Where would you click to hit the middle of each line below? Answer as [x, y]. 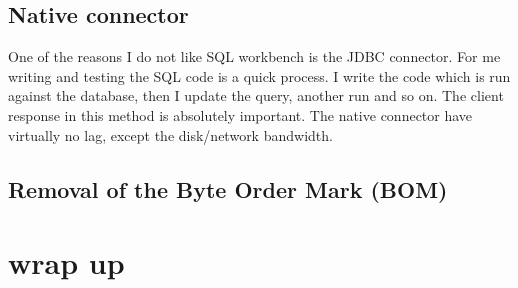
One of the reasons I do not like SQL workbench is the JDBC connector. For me [254, 56]
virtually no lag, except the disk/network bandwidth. [170, 134]
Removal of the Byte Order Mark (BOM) [228, 188]
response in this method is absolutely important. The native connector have [240, 114]
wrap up [66, 262]
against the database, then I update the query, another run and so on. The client [256, 95]
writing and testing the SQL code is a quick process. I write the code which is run [259, 75]
